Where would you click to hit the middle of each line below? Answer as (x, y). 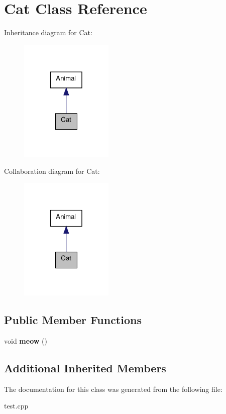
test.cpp (16, 406)
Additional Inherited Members (85, 368)
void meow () (26, 340)
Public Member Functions (73, 320)
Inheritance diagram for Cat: (48, 32)
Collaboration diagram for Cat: (52, 171)
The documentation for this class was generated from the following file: (113, 389)
